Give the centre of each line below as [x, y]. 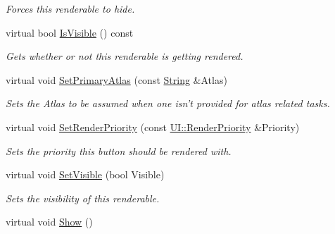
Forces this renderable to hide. [70, 8]
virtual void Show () [49, 222]
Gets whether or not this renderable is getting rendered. [125, 56]
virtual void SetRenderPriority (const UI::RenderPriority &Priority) [153, 127]
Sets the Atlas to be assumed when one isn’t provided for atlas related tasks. [168, 103]
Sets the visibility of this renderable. [83, 198]
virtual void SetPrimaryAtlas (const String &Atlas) [116, 79]
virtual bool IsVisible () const [70, 32]
